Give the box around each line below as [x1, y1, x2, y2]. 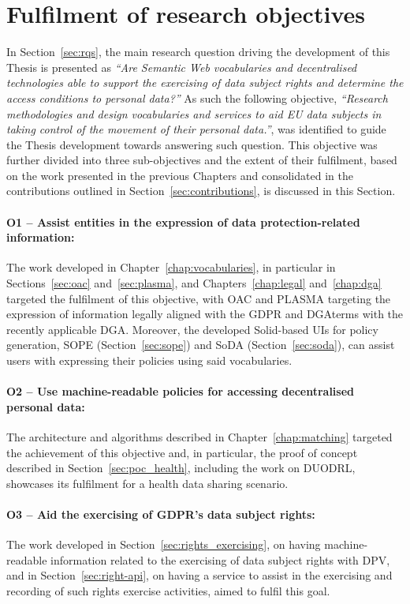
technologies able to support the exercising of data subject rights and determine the [6, 74, 404, 91]
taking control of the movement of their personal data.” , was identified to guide [6, 121, 386, 137]
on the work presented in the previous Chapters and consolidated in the [6, 167, 353, 183]
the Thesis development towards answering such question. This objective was [6, 136, 378, 152]
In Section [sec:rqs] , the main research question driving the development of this [6, 43, 390, 60]
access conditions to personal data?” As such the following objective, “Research [6, 89, 388, 106]
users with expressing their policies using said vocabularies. [6, 352, 293, 369]
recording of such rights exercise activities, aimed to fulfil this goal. [6, 582, 330, 598]
